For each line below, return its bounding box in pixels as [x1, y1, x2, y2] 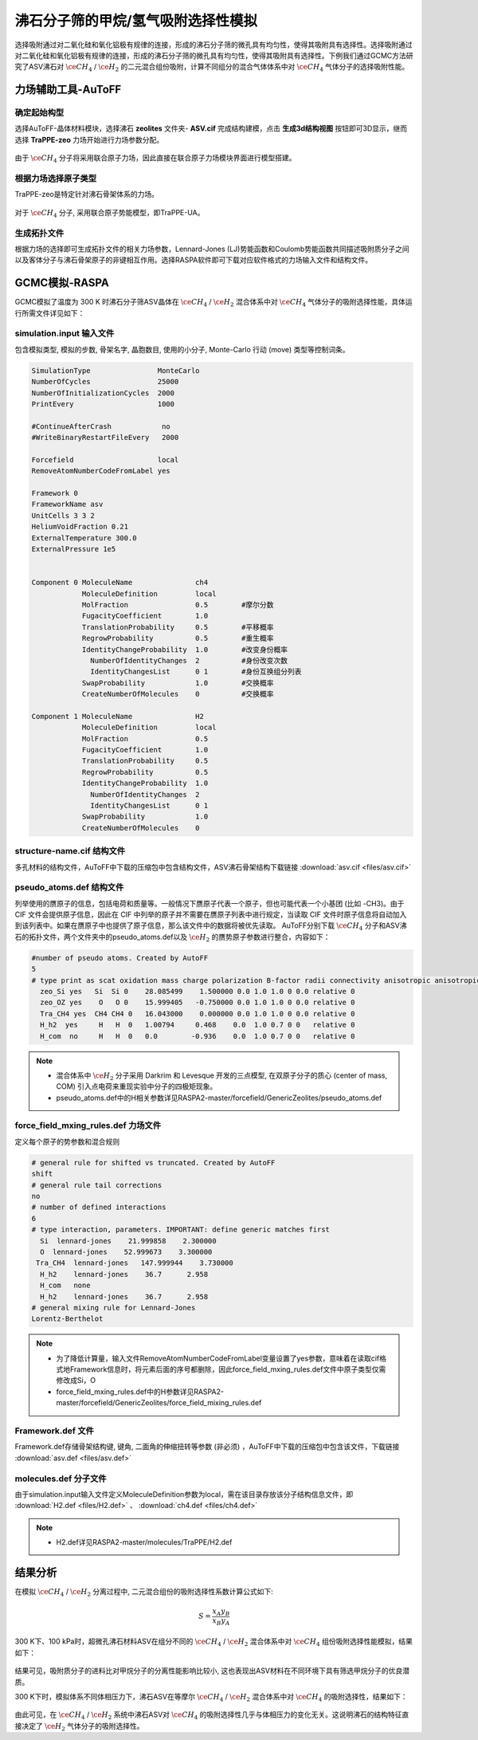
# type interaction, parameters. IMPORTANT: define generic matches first [31, 1225, 331, 1235]
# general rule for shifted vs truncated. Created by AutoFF [31, 1158, 276, 1167]
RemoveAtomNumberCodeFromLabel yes [31, 466, 170, 476]
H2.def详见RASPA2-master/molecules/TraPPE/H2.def [56, 1538, 233, 1547]
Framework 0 [31, 489, 79, 498]
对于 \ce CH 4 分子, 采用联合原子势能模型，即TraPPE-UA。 [14, 207, 205, 219]
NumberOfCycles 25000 [31, 377, 179, 387]
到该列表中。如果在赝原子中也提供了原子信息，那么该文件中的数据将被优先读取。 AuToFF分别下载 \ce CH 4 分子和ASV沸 [14, 921, 407, 933]
